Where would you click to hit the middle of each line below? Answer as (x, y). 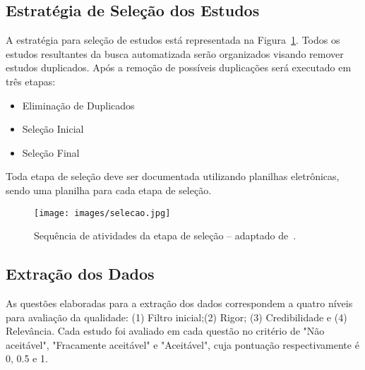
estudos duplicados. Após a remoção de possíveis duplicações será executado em (179, 67)
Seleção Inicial (53, 129)
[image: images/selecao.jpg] (102, 213)
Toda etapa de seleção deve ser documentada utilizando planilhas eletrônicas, (173, 176)
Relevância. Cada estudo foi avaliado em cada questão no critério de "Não (165, 331)
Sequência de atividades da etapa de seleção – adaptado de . (165, 235)
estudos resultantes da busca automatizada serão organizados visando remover (175, 53)
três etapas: (31, 81)
